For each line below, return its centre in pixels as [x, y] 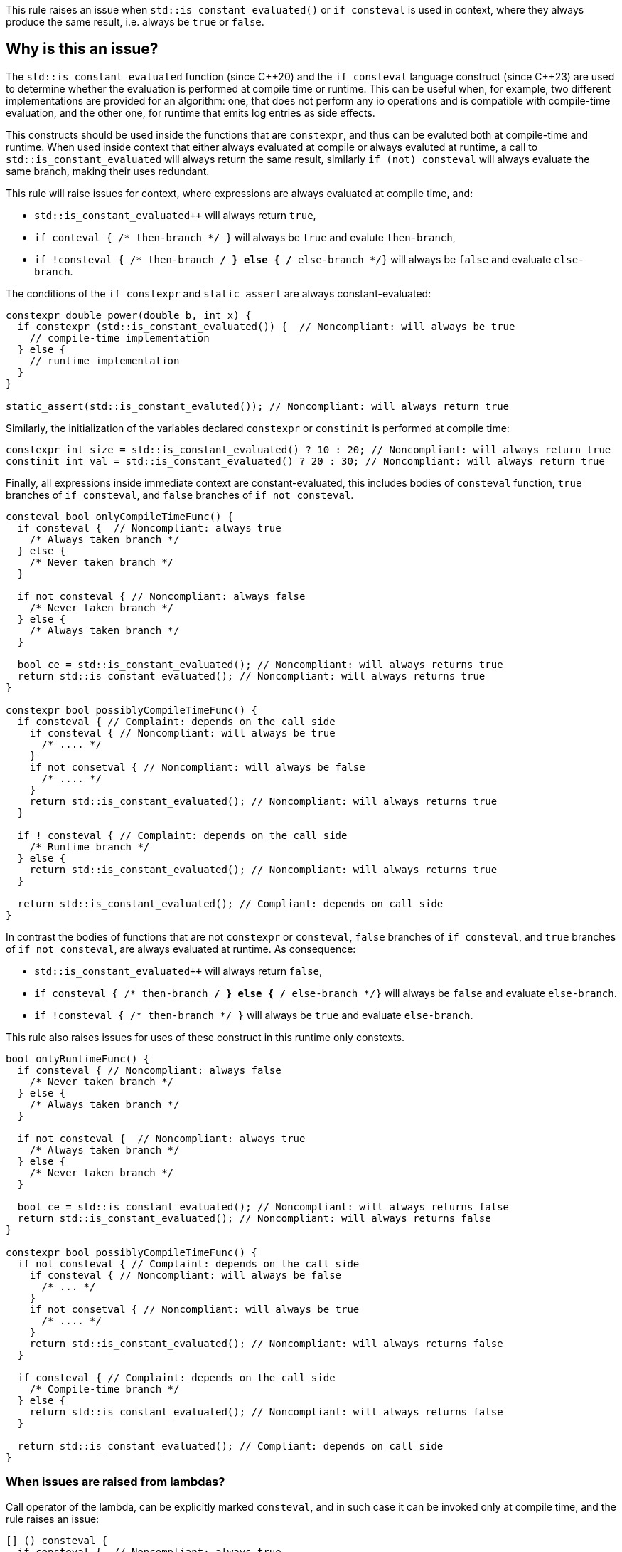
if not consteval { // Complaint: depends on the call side [188, 1263]
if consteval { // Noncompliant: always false [149, 1070]
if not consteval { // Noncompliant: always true [161, 1138]
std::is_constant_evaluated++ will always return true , [175, 215]
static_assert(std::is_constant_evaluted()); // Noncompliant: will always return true [258, 406]
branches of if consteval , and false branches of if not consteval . [180, 495]
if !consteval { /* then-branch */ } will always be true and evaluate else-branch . [254, 1015]
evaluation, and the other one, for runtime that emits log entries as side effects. [191, 112]
